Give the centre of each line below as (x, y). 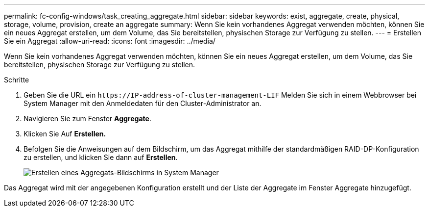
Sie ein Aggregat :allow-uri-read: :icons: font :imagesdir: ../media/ (110, 41)
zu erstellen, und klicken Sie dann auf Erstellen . (101, 157)
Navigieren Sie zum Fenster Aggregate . (87, 119)
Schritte (17, 80)
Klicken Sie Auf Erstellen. (65, 134)
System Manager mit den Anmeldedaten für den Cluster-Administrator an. (143, 103)
